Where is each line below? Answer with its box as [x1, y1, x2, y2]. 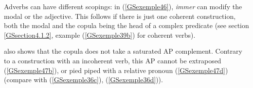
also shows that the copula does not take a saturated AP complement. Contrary [4, 46, 242, 56]
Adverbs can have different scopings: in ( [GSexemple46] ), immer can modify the [4, 1, 242, 11]
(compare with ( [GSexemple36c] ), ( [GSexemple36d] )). [4, 74, 163, 85]
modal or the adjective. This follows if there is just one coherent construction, [4, 11, 236, 21]
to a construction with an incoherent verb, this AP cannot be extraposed [4, 55, 221, 65]
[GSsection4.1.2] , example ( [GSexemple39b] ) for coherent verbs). [4, 29, 196, 40]
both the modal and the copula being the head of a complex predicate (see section [4, 20, 249, 30]
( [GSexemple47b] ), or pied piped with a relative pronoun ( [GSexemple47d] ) [4, 65, 228, 75]
